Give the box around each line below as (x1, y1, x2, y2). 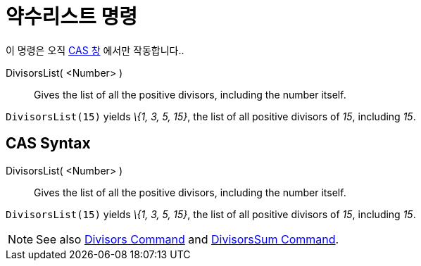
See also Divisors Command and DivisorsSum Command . (36, 232, 339, 246)
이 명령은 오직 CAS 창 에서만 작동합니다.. (6, 44, 184, 56)
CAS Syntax (6, 134, 91, 153)
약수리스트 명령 (6, 5, 137, 29)
